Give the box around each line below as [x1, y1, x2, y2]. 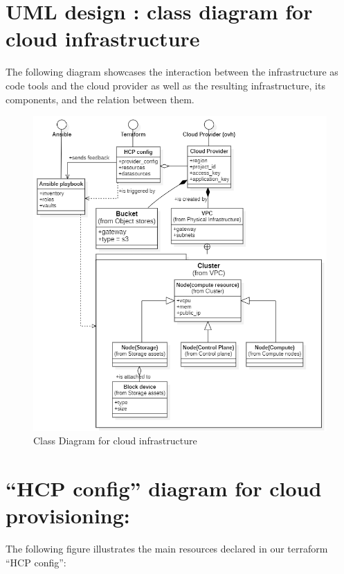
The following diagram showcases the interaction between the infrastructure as [6, 64, 338, 79]
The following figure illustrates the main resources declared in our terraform [6, 541, 328, 556]
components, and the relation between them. [6, 92, 194, 106]
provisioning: [6, 501, 130, 530]
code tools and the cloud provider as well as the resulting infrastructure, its [6, 78, 325, 92]
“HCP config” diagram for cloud [6, 474, 322, 503]
